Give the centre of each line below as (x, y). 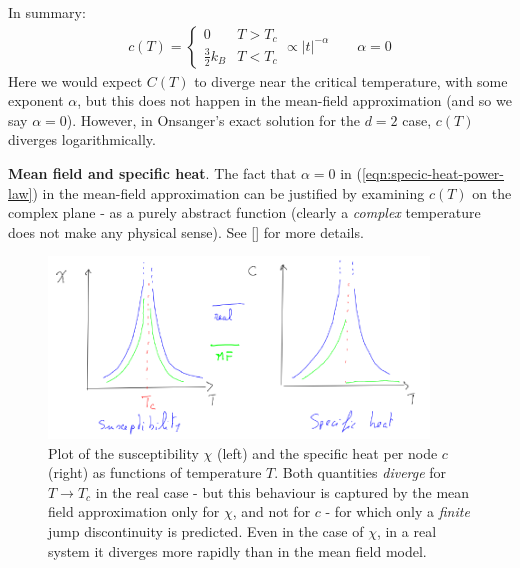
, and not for (271, 511)
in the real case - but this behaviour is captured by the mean (282, 491)
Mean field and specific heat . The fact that (152, 173)
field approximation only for (134, 511)
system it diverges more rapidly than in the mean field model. (237, 550)
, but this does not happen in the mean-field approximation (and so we (294, 100)
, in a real (406, 531)
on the (492, 192)
